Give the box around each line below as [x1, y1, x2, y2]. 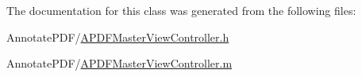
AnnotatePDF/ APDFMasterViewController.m [6, 55, 233, 71]
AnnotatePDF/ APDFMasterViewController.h [6, 28, 229, 45]
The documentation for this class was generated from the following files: [6, 2, 356, 18]
